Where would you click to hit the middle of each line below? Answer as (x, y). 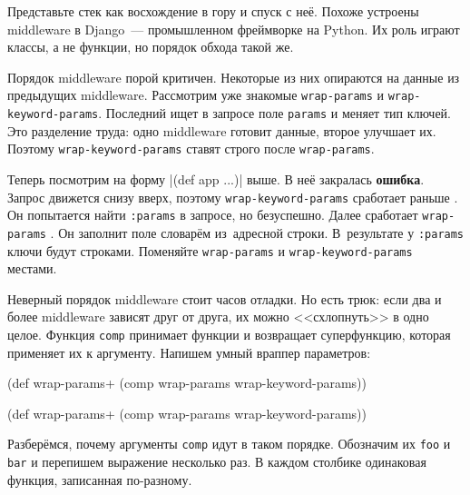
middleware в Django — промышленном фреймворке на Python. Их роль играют (234, 29)
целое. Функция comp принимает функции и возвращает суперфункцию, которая (229, 334)
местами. (32, 268)
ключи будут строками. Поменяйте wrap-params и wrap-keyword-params (210, 250)
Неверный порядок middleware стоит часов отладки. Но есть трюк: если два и (225, 298)
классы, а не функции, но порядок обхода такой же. (151, 47)
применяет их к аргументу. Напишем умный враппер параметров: (189, 352)
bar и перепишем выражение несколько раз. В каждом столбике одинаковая (217, 462)
